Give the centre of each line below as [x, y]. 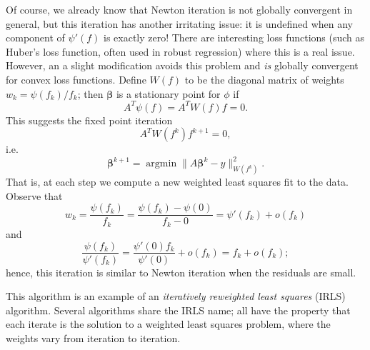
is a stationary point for [168, 93]
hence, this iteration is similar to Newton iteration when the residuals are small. [181, 272]
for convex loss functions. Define [76, 79]
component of [35, 37]
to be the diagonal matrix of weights [264, 79]
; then [90, 93]
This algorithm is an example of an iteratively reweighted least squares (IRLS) [176, 296]
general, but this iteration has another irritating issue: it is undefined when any [179, 23]
